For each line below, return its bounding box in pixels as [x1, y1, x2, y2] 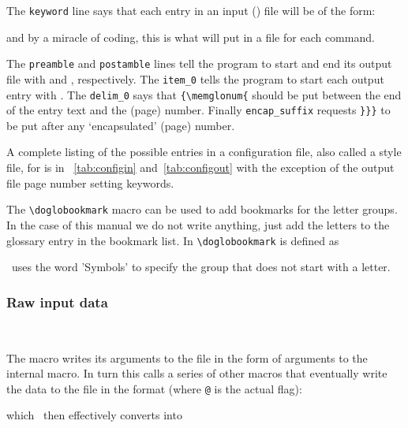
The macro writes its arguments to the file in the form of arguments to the [6, 349, 368, 366]
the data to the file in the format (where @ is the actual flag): [6, 380, 302, 396]
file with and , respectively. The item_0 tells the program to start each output [6, 70, 384, 87]
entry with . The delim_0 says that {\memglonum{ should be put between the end [6, 86, 402, 102]
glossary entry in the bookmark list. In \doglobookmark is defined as [6, 232, 339, 248]
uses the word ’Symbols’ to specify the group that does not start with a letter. [11, 259, 391, 275]
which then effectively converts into [6, 407, 182, 423]
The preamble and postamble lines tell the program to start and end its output [6, 55, 392, 72]
